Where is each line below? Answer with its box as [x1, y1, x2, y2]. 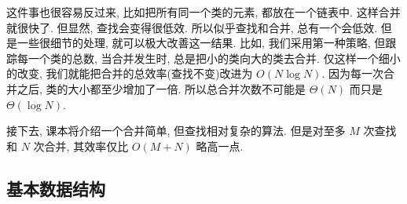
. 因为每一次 [321, 65, 383, 82]
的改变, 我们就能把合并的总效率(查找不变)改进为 [6, 65, 253, 82]
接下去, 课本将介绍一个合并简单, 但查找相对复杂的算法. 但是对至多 [6, 122, 346, 139]
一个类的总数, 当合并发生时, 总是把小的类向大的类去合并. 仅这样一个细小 [27, 49, 401, 66]
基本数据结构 [6, 176, 105, 200]
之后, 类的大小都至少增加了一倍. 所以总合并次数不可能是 [16, 80, 306, 97]
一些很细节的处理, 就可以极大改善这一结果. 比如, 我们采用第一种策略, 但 [16, 35, 386, 51]
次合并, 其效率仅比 [33, 137, 129, 154]
